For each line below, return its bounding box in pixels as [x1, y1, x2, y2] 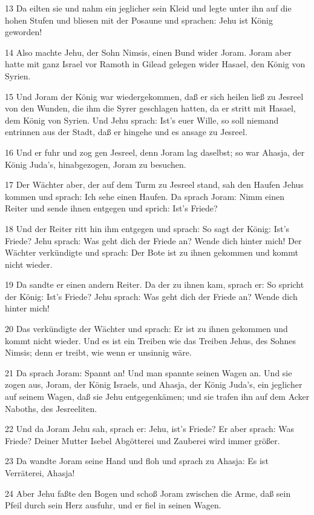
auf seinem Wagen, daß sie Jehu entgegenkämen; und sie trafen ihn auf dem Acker [5, 390, 310, 403]
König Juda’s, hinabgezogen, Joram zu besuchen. [5, 158, 186, 170]
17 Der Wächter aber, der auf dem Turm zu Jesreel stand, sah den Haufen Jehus [5, 178, 304, 191]
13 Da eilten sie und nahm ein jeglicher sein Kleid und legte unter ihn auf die [5, 2, 292, 14]
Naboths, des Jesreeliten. [5, 402, 97, 414]
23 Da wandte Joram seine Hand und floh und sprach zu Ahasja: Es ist [5, 454, 269, 467]
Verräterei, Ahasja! [5, 467, 75, 479]
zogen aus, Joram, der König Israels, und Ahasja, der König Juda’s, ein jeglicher [5, 378, 303, 391]
